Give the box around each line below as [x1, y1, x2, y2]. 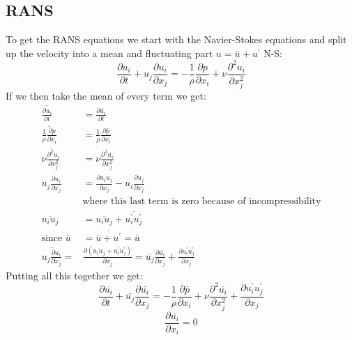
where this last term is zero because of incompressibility [82, 196, 321, 207]
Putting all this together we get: [6, 268, 143, 282]
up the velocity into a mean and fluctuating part [6, 45, 213, 60]
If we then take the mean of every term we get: [6, 88, 206, 103]
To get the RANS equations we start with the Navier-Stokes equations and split [6, 32, 347, 47]
